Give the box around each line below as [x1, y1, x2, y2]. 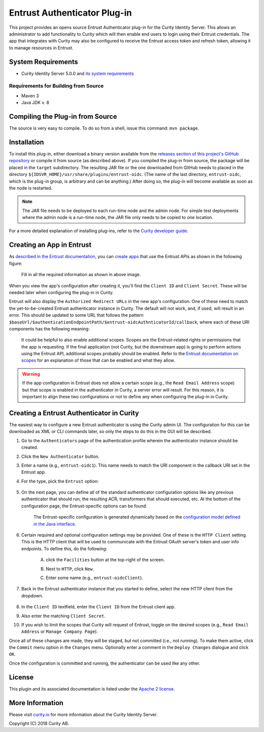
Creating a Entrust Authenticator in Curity [9, 409, 139, 417]
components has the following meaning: [9, 325, 90, 332]
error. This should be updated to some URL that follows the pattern [9, 312, 144, 318]
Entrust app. [21, 469, 46, 475]
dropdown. [21, 593, 44, 599]
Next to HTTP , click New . [45, 566, 94, 572]
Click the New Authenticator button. [21, 453, 100, 459]
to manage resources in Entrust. [9, 44, 73, 51]
